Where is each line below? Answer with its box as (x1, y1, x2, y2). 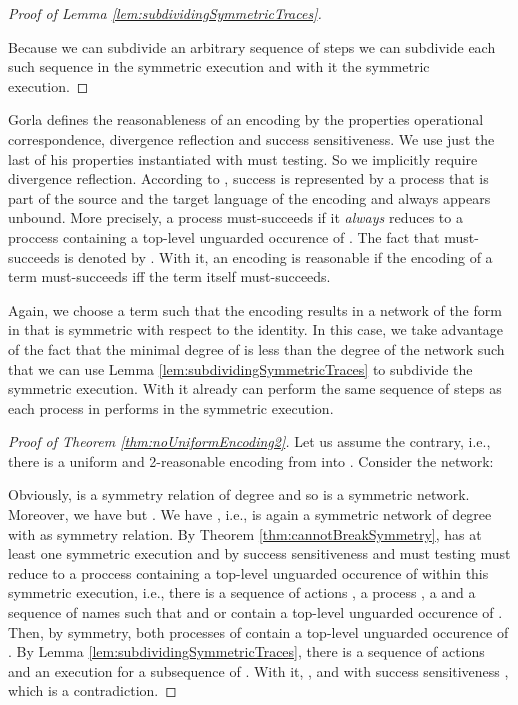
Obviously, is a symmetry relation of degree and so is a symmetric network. (8, 484, 470, 505)
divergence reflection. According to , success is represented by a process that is (8, 168, 489, 189)
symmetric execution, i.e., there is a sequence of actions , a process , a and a (8, 582, 476, 603)
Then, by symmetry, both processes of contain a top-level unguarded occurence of (8, 621, 509, 642)
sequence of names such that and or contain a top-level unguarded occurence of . (8, 602, 503, 623)
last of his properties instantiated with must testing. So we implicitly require (8, 148, 478, 169)
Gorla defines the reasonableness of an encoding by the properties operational (8, 109, 484, 130)
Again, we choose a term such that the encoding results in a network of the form (8, 299, 502, 320)
